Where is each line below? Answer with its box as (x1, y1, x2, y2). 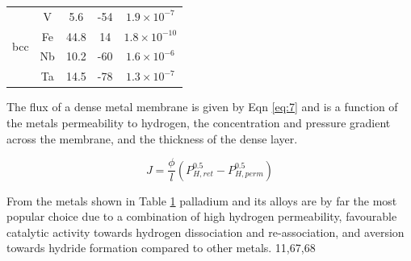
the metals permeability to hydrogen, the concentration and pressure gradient (6, 114, 391, 130)
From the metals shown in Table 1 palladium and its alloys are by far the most (6, 192, 397, 209)
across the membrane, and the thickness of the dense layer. (6, 130, 298, 147)
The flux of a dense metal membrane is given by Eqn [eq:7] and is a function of (6, 98, 398, 115)
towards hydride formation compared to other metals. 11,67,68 (6, 239, 316, 256)
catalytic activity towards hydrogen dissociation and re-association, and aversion (6, 223, 405, 240)
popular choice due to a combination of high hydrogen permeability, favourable (6, 208, 397, 225)
